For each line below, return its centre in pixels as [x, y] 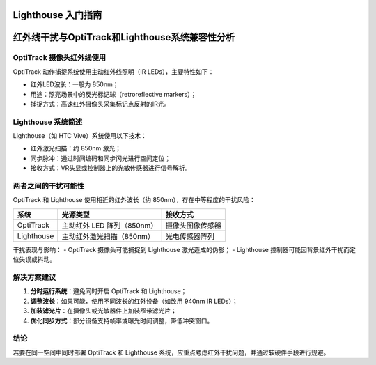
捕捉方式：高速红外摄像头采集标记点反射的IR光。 [100, 104]
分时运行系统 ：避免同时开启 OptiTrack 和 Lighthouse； [109, 291]
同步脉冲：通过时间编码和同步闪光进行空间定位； [100, 158]
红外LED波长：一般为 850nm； [75, 84]
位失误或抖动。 [34, 259]
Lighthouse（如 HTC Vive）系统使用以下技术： [80, 136]
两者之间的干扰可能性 [49, 186]
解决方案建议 [34, 277]
